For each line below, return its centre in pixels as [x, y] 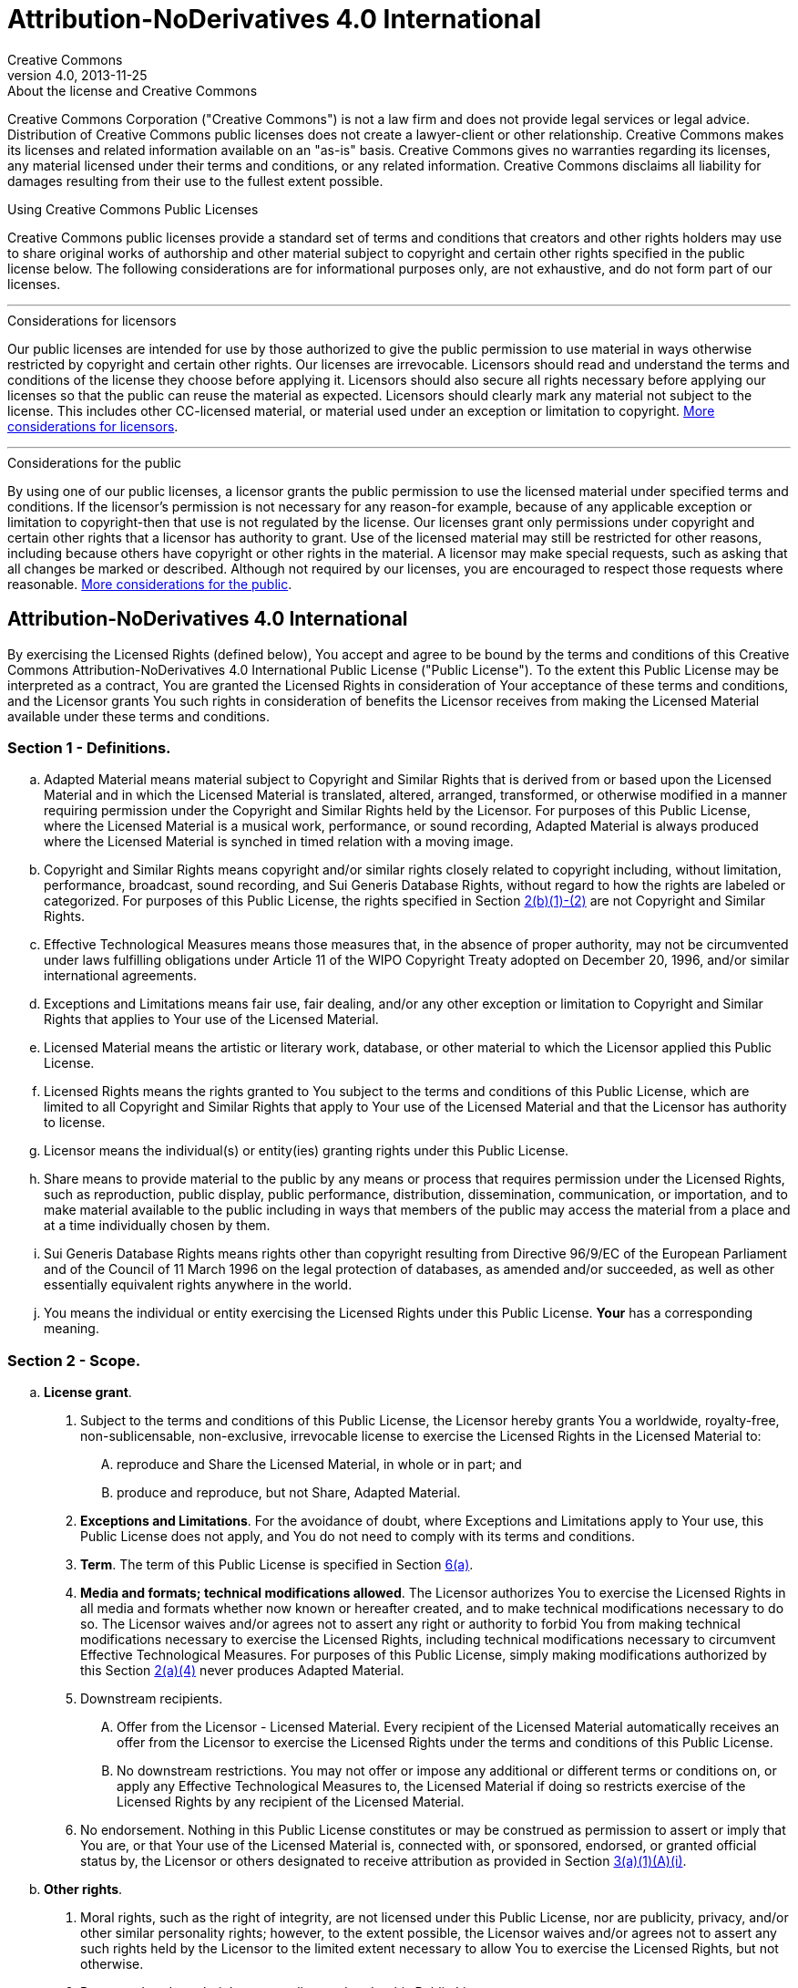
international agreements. [121, 976]
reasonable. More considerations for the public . [150, 584]
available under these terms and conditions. [139, 716]
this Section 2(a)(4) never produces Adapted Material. [242, 1671]
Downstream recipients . [152, 1699]
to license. [75, 1123]
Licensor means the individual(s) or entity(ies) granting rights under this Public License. [307, 1151]
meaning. [72, 1329]
